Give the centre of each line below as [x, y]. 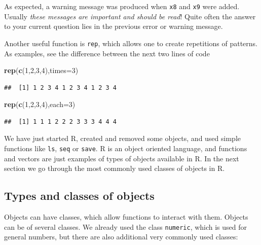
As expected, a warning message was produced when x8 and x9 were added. [122, 6]
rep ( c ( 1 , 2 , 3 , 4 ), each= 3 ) [40, 104]
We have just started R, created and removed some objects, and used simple [122, 138]
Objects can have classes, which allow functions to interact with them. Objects [126, 217]
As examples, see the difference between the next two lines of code [107, 53]
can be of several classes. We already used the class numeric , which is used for [126, 226]
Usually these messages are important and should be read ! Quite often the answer [130, 16]
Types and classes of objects [79, 196]
